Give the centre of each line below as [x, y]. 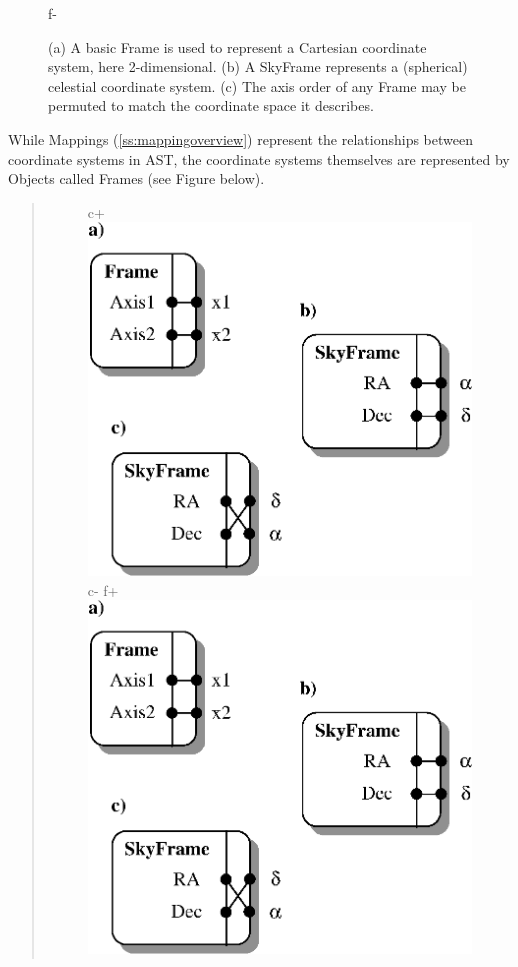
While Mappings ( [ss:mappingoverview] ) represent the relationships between [240, 138]
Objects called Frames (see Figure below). [136, 178]
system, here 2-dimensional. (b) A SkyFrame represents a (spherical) [258, 66]
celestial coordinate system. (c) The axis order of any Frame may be [257, 85]
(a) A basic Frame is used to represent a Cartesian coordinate [237, 46]
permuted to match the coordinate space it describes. [211, 105]
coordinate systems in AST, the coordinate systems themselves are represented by [259, 158]
